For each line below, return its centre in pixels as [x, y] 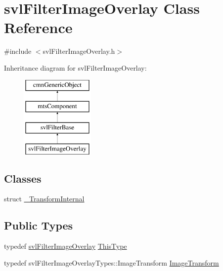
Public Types [39, 225]
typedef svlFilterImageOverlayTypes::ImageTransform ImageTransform [111, 262]
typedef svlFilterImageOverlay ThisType [66, 246]
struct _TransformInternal [44, 199]
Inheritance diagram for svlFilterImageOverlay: [75, 67]
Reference [38, 27]
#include [18, 51]
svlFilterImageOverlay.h [79, 51]
